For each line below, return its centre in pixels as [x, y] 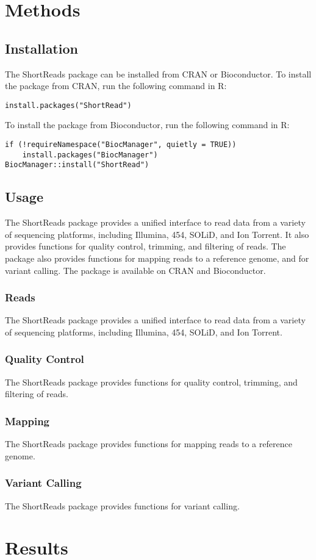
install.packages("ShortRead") [68, 105]
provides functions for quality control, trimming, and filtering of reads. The [145, 246]
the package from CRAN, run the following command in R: [116, 86]
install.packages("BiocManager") [90, 155]
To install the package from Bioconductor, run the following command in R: [147, 125]
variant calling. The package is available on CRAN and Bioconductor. [135, 270]
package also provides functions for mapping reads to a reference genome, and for [157, 258]
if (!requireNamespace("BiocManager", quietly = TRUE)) [121, 145]
